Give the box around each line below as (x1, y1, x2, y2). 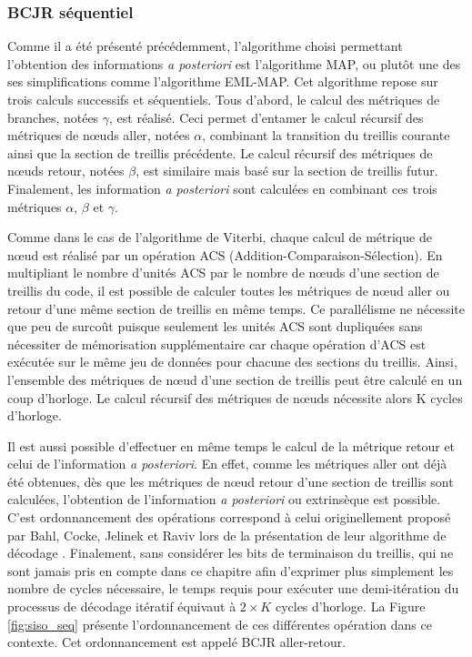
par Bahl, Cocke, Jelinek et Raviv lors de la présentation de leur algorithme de (7, 525, 447, 544)
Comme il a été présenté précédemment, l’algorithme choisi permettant (7, 36, 403, 56)
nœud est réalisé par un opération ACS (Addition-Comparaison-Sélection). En (7, 245, 443, 264)
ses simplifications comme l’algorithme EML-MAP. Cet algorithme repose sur (7, 72, 438, 91)
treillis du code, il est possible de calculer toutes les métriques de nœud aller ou (7, 280, 450, 299)
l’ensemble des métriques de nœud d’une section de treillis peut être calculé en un (7, 369, 463, 389)
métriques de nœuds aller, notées (7, 126, 190, 145)
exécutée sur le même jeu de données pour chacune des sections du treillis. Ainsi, (7, 352, 457, 371)
